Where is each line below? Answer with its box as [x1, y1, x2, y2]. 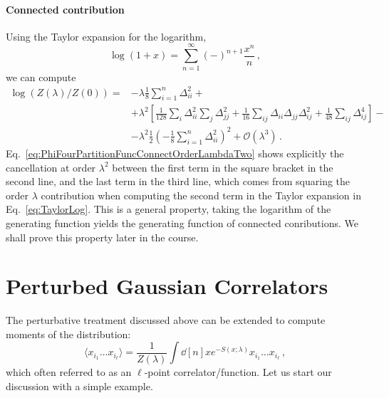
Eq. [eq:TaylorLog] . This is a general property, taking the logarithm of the [6, 201, 331, 216]
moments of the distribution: [6, 326, 131, 341]
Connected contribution [6, 1, 125, 16]
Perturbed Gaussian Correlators [6, 271, 328, 300]
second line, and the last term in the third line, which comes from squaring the [6, 174, 351, 189]
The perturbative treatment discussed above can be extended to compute [6, 313, 326, 328]
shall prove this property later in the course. [6, 229, 199, 244]
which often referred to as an [6, 365, 132, 379]
